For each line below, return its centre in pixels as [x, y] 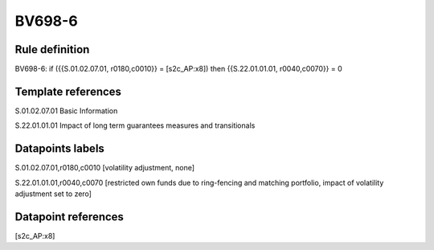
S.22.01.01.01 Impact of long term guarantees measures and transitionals [135, 125]
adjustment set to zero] [53, 194]
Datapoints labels [59, 149]
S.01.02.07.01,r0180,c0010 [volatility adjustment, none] [105, 168]
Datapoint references [70, 217]
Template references [68, 91]
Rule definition [52, 49]
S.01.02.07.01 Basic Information [66, 111]
